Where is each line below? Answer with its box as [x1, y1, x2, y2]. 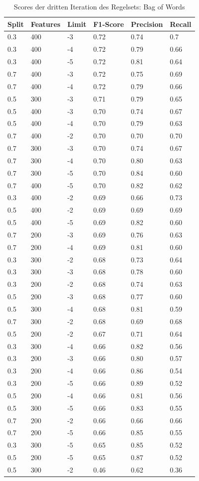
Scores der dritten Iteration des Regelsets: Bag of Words [14, 1, 185, 11]
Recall [170, 18, 192, 29]
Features [31, 18, 61, 29]
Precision [131, 18, 163, 29]
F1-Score [93, 18, 124, 29]
